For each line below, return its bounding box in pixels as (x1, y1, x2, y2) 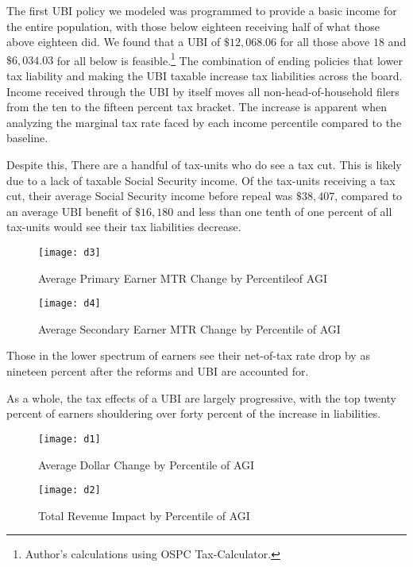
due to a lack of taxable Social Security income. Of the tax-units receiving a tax (6, 172, 396, 188)
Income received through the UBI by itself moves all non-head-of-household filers (6, 83, 399, 99)
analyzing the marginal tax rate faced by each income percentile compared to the (6, 114, 402, 130)
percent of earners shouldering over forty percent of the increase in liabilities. (6, 405, 381, 422)
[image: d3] (38, 246, 101, 258)
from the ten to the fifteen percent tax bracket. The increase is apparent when (6, 98, 388, 115)
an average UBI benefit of (6, 202, 132, 219)
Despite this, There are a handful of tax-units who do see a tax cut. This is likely (6, 156, 402, 172)
